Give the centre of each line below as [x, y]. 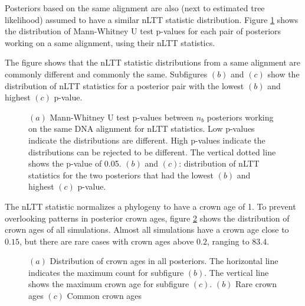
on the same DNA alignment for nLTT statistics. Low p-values [142, 128]
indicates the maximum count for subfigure [106, 272]
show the [283, 74]
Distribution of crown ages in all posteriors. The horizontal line [164, 261]
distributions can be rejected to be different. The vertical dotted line [152, 152]
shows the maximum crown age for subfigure [109, 284]
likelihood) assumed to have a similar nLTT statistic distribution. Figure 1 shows [152, 19]
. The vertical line [237, 272]
